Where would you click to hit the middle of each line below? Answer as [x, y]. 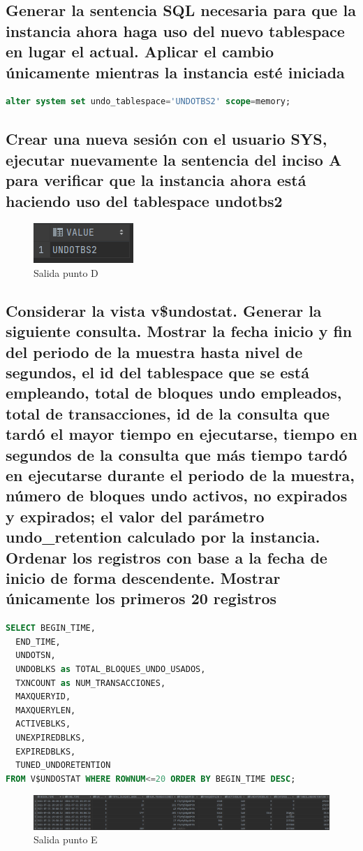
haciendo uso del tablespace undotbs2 [144, 200]
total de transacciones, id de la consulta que [168, 413]
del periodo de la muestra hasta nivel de [154, 351]
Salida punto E [66, 839]
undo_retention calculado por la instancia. [163, 537]
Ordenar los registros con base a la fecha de [166, 557]
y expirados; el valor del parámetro [135, 516]
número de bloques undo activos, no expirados [177, 495]
